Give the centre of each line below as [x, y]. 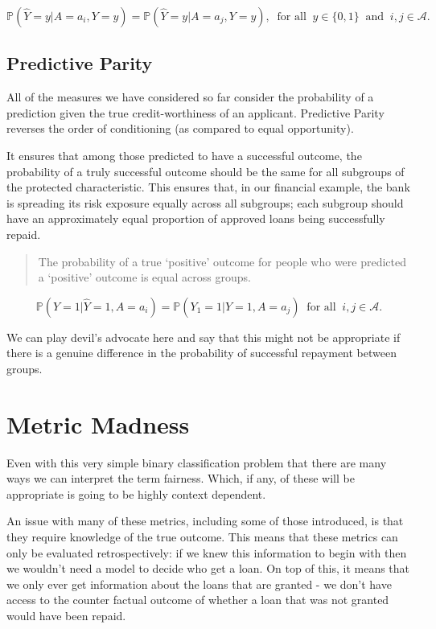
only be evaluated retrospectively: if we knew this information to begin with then [207, 552]
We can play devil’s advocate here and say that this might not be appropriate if [204, 337]
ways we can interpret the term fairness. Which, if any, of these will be [181, 478]
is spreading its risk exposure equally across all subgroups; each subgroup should [205, 202]
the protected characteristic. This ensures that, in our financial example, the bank [208, 187]
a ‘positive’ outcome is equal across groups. [144, 277]
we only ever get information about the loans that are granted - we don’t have [199, 584]
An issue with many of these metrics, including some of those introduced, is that [205, 521]
